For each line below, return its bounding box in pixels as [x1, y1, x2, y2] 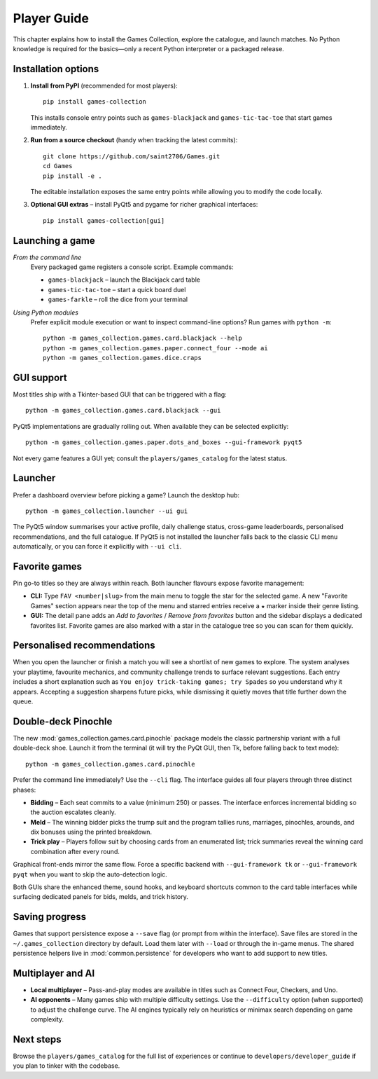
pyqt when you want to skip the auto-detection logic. [13, 870, 167, 879]
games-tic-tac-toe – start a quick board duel [48, 285, 186, 294]
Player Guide [13, 11, 89, 26]
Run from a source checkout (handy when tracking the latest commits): [30, 136, 238, 144]
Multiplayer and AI [13, 967, 95, 979]
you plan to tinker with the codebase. [13, 1061, 120, 1070]
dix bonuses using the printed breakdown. [30, 827, 153, 837]
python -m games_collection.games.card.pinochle [25, 760, 195, 768]
